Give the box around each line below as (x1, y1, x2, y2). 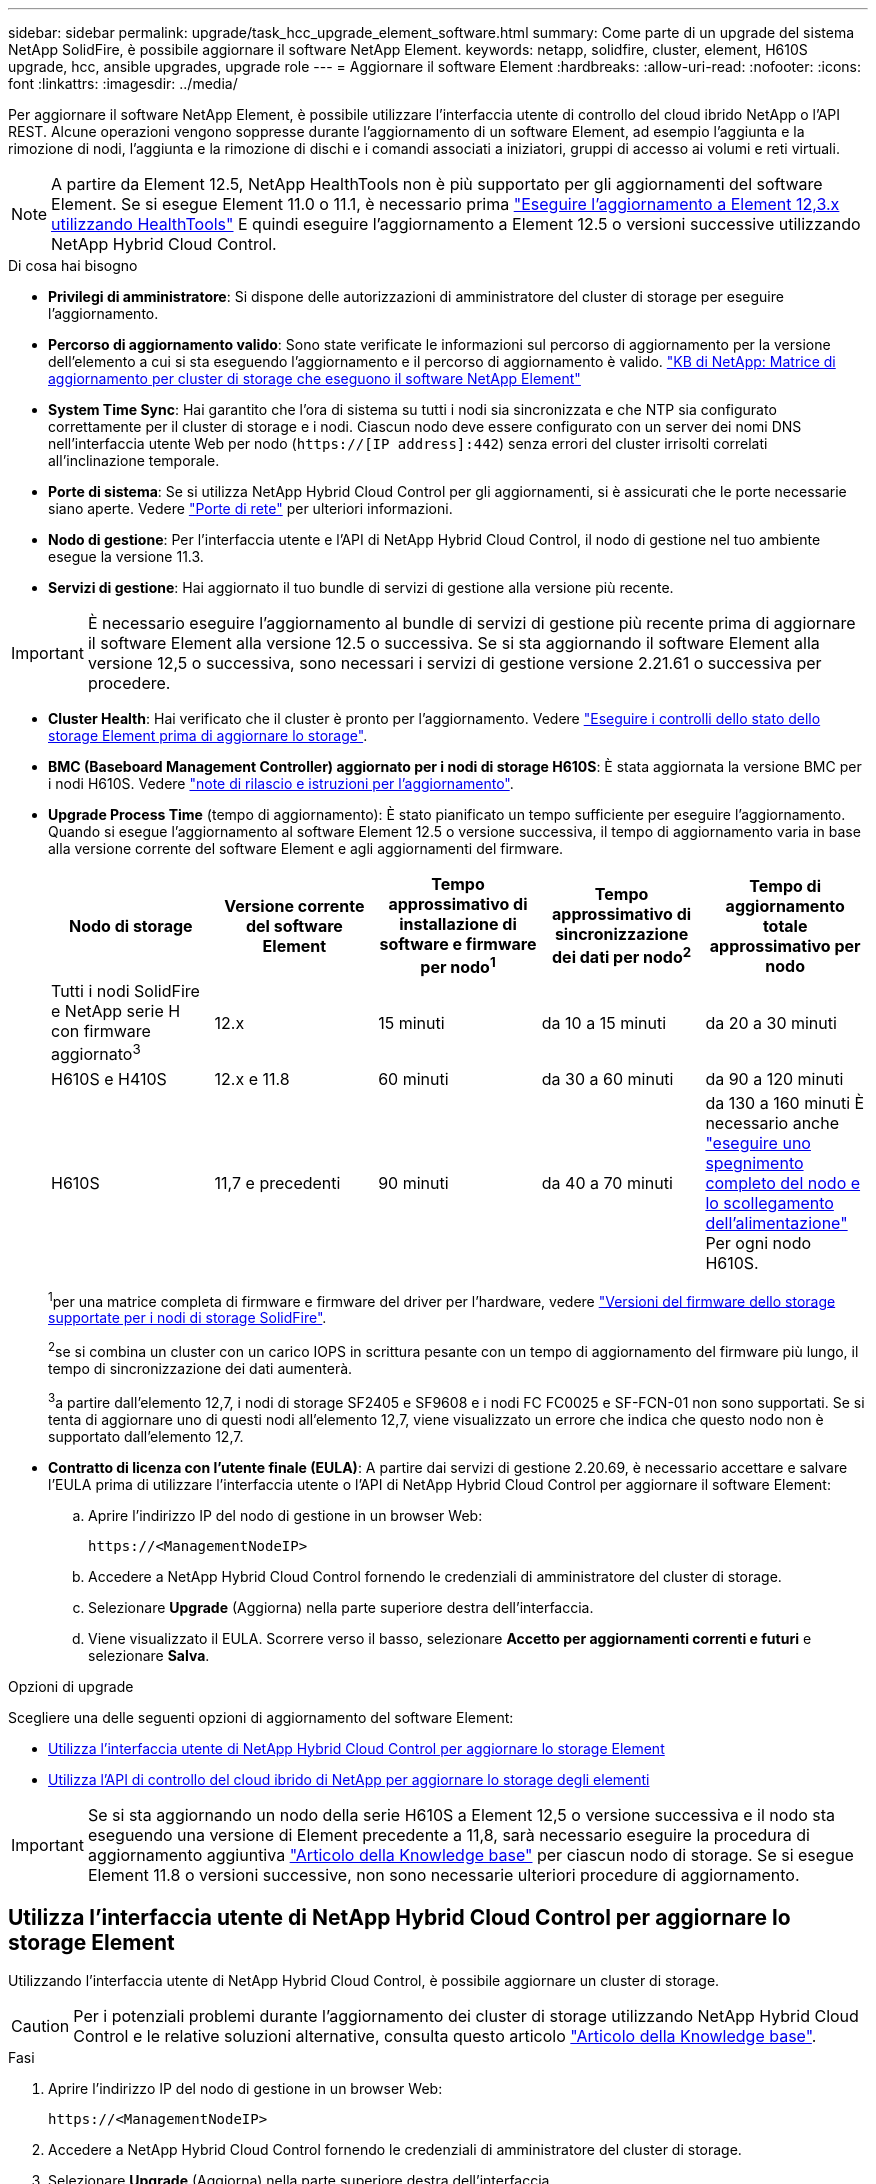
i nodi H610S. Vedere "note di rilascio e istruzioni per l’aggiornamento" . (48, 775, 514, 792)
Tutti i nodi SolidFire (51, 981, 200, 1002)
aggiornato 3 (51, 1041, 141, 1065)
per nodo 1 (420, 954, 496, 978)
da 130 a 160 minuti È (705, 1092, 865, 1113)
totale (762, 915, 808, 936)
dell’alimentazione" (705, 1212, 848, 1233)
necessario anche (705, 1112, 840, 1133)
